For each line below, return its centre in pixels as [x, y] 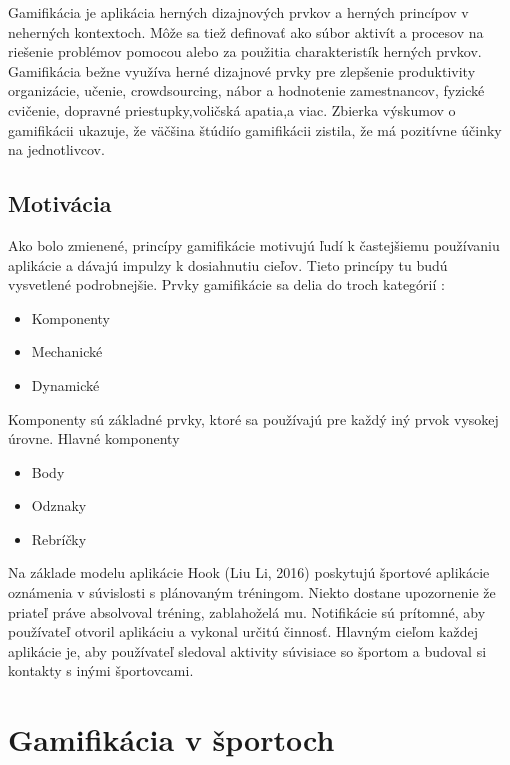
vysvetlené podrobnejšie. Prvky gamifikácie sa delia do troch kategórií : [226, 284]
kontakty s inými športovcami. [101, 670]
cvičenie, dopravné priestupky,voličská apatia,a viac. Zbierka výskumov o [232, 109]
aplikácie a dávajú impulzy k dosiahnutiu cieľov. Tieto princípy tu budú [228, 264]
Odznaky [59, 505]
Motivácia [60, 203]
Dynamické [65, 384]
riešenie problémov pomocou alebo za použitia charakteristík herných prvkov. [245, 51]
